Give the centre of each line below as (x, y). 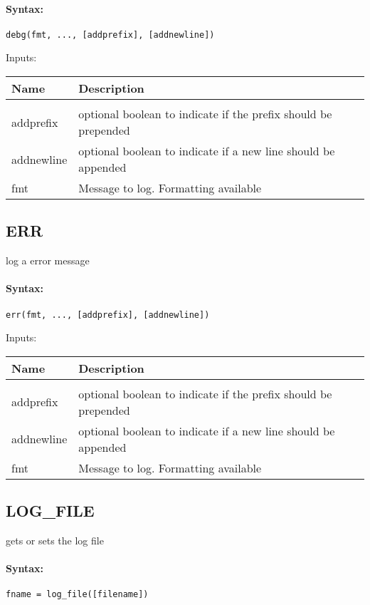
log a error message (48, 260)
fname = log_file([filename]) (77, 595)
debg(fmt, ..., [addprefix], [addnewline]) (110, 35)
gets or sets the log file (55, 541)
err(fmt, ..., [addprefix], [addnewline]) (108, 315)
